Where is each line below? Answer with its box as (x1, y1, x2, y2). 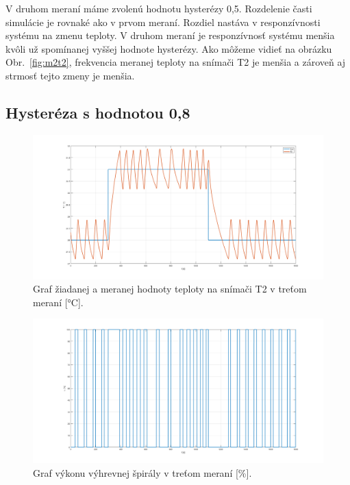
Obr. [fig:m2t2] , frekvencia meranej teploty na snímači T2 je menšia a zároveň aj (5, 55, 346, 69)
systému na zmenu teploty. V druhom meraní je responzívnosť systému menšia (5, 28, 335, 42)
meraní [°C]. (33, 295, 84, 309)
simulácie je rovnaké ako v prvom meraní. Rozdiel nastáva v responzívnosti (5, 14, 321, 29)
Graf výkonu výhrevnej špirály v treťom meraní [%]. (33, 465, 252, 480)
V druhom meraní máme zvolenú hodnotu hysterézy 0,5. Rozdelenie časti (5, 1, 312, 15)
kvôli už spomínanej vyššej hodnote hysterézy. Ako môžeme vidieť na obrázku (5, 41, 332, 55)
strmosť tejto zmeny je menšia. (5, 68, 135, 82)
